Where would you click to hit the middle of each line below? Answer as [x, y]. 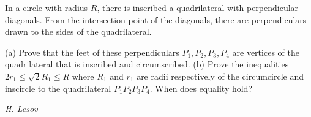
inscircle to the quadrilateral [58, 88]
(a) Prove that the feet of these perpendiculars [92, 52]
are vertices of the [266, 52]
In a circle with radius [47, 7]
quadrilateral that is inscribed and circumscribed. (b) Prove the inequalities [147, 64]
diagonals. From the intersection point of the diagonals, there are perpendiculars [156, 19]
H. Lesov [21, 109]
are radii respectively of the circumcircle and [220, 76]
